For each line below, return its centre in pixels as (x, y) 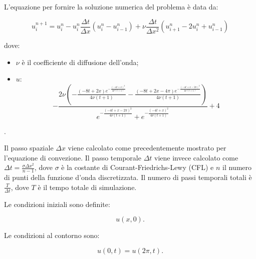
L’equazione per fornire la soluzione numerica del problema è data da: (111, 6)
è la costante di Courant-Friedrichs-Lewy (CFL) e (138, 167)
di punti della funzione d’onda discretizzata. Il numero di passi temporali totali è (128, 177)
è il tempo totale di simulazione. (87, 187)
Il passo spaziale (29, 148)
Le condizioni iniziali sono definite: (57, 204)
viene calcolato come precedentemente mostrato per (147, 148)
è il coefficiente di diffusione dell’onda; (80, 62)
